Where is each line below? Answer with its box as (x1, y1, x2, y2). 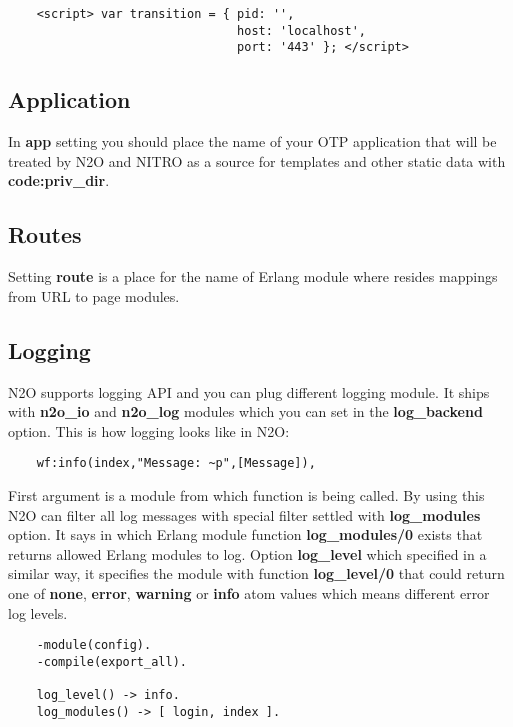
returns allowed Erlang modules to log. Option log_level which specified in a (8, 543, 487, 564)
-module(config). (36, 638, 152, 653)
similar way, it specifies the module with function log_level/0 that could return (8, 563, 505, 584)
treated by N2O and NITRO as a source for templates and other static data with (8, 150, 506, 171)
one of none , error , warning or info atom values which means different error (8, 582, 490, 603)
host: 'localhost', (237, 23, 366, 38)
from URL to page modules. (8, 285, 180, 306)
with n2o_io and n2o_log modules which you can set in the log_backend (8, 401, 483, 422)
